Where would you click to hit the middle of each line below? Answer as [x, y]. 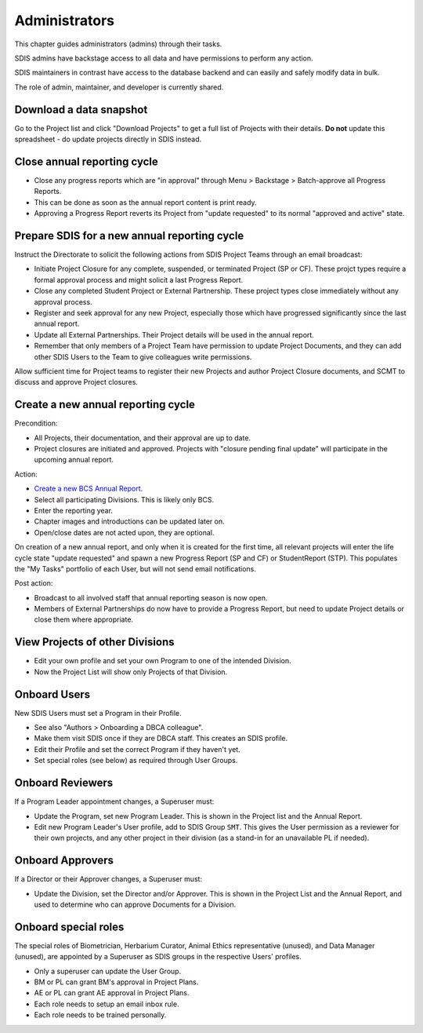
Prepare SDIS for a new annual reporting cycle [129, 235]
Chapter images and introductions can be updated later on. [129, 521]
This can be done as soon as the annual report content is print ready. [146, 202]
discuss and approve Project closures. [76, 382]
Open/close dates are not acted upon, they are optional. [124, 532]
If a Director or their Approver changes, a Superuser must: [108, 879]
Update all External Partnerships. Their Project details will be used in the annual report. [174, 334]
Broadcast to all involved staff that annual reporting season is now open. [151, 597]
